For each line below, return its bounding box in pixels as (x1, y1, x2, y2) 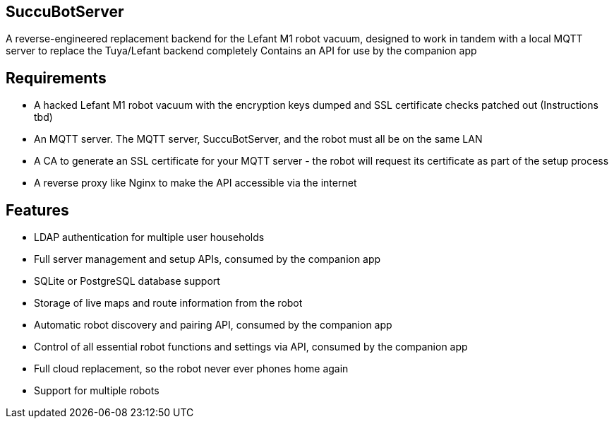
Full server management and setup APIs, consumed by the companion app (34, 253, 381, 266)
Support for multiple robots (34, 384, 159, 397)
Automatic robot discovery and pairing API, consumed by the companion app (34, 319, 392, 331)
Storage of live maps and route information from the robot (34, 297, 303, 310)
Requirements (6, 69, 107, 87)
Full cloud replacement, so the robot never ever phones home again (34, 363, 349, 375)
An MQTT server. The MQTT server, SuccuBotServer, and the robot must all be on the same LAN (34, 133, 483, 146)
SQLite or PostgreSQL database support (34, 275, 220, 288)
